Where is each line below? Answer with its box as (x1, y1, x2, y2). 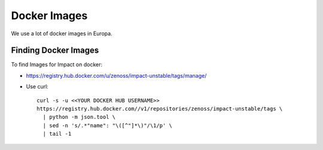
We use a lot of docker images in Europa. (11, 30, 113, 37)
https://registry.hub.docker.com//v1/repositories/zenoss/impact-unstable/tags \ (36, 105, 283, 112)
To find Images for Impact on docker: (11, 61, 103, 68)
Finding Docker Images (11, 45, 99, 56)
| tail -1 (42, 130, 72, 137)
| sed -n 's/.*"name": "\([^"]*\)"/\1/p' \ (42, 122, 173, 128)
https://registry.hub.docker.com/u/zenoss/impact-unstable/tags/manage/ (26, 72, 207, 79)
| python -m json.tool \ (42, 114, 116, 121)
